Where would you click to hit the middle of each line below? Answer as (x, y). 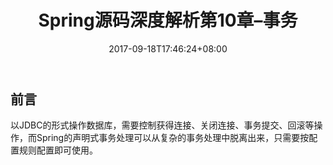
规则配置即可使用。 (58, 150)
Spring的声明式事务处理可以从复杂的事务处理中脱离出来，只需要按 (173, 138)
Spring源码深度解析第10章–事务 (168, 20)
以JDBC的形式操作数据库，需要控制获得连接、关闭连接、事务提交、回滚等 (162, 125)
